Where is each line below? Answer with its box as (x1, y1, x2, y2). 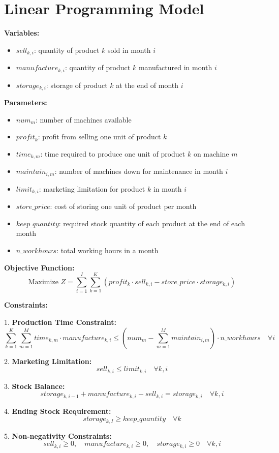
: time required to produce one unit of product (40, 148, 185, 159)
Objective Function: (4, 262, 75, 273)
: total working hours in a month (56, 245, 159, 255)
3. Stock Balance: (4, 380, 65, 391)
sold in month (107, 44, 151, 55)
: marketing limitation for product (39, 183, 145, 194)
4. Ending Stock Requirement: (4, 405, 111, 416)
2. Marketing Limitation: (4, 355, 92, 366)
